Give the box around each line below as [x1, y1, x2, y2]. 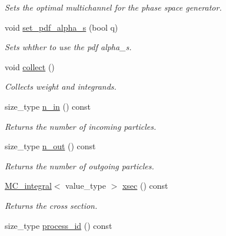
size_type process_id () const [5, 219, 112, 231]
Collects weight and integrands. [5, 80, 117, 93]
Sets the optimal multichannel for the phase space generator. [5, 1, 222, 13]
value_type [65, 179, 106, 192]
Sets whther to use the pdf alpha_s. [5, 41, 132, 53]
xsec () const [122, 179, 168, 192]
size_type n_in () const [5, 100, 91, 112]
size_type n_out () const [5, 140, 96, 152]
